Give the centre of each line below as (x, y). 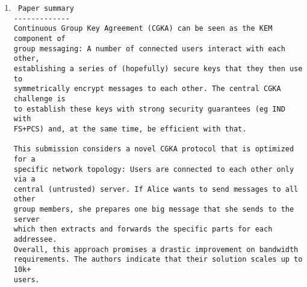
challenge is (39, 99)
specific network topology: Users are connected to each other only (154, 169)
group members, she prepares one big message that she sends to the (154, 210)
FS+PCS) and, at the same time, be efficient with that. (130, 129)
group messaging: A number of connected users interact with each (149, 49)
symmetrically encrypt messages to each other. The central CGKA (147, 89)
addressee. (35, 240)
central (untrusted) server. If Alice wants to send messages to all (156, 189)
